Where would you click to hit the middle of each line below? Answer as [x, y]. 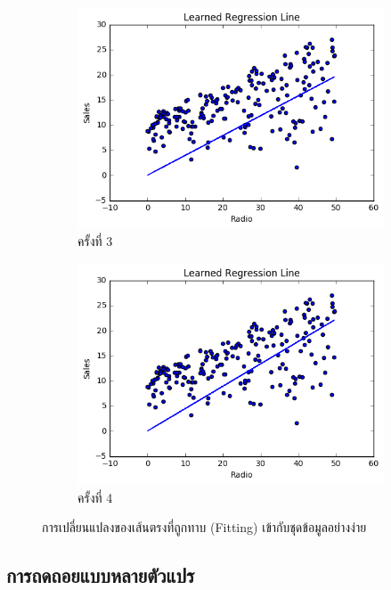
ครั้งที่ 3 [95, 241]
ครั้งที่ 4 [95, 497]
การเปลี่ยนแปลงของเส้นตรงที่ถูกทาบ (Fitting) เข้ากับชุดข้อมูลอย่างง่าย [204, 527]
